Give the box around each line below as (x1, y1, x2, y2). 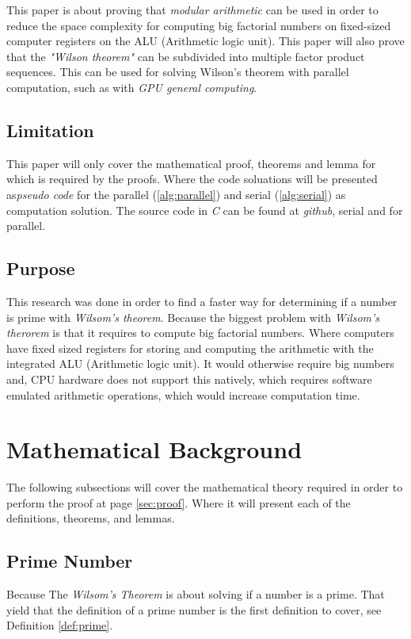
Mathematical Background (6, 433, 303, 465)
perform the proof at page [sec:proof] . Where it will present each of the (6, 494, 351, 511)
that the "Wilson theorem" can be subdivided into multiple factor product (6, 48, 365, 64)
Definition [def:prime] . (6, 617, 113, 633)
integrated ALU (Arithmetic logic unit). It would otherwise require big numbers (6, 355, 394, 372)
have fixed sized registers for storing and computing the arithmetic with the (6, 339, 374, 356)
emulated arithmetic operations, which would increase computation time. (6, 386, 360, 403)
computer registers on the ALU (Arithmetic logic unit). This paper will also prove (6, 33, 405, 49)
